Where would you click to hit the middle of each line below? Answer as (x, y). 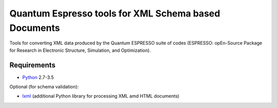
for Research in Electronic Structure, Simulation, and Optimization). (80, 50)
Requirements (33, 65)
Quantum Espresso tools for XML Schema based (115, 13)
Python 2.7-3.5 (38, 77)
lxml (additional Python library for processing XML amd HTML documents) (101, 96)
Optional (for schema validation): (44, 87)
